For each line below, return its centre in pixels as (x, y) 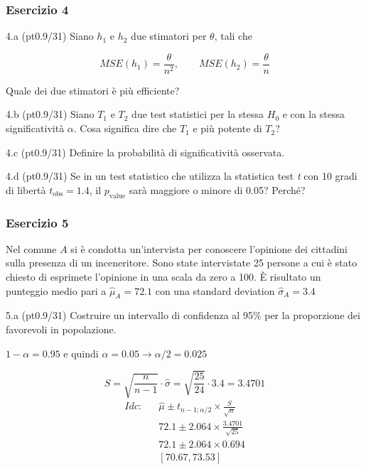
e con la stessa (314, 114)
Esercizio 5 (37, 222)
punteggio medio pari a (56, 290)
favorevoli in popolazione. (61, 329)
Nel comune (31, 248)
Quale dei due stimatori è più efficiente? (93, 90)
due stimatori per (169, 36)
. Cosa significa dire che (125, 128)
